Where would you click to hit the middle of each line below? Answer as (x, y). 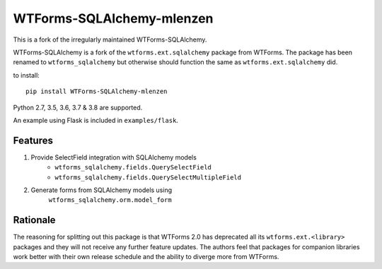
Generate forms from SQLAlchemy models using (102, 190)
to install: (27, 75)
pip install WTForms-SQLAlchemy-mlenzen (97, 91)
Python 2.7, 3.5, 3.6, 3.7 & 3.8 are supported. (78, 107)
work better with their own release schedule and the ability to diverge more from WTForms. (146, 257)
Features (33, 140)
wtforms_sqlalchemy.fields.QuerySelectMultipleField (148, 177)
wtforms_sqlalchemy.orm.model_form (110, 200)
